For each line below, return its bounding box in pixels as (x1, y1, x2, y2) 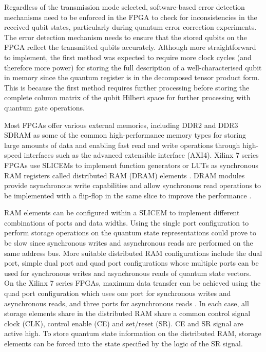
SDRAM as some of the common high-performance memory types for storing (4, 129, 246, 140)
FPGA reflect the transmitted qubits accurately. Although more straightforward (4, 42, 256, 52)
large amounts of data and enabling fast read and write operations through (4, 139, 240, 150)
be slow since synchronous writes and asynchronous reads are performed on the (4, 237, 253, 248)
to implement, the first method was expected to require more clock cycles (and (4, 51, 252, 62)
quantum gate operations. (4, 102, 85, 113)
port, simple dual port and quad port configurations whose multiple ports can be (4, 257, 259, 268)
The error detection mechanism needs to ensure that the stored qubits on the (4, 31, 247, 42)
